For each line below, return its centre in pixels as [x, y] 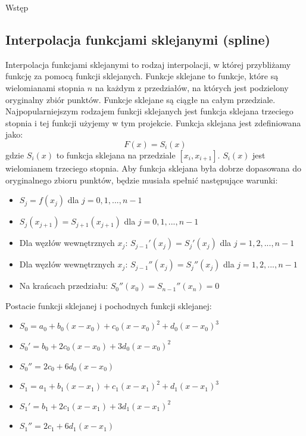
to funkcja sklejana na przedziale [116, 155]
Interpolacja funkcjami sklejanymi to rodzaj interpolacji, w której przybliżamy [148, 64]
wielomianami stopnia [45, 87]
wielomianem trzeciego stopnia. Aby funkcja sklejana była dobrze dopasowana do [153, 168]
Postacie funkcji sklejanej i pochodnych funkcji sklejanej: [109, 305]
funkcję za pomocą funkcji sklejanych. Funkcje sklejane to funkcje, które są [142, 76]
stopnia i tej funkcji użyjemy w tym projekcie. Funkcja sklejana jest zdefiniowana [153, 122]
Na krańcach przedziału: [64, 286]
